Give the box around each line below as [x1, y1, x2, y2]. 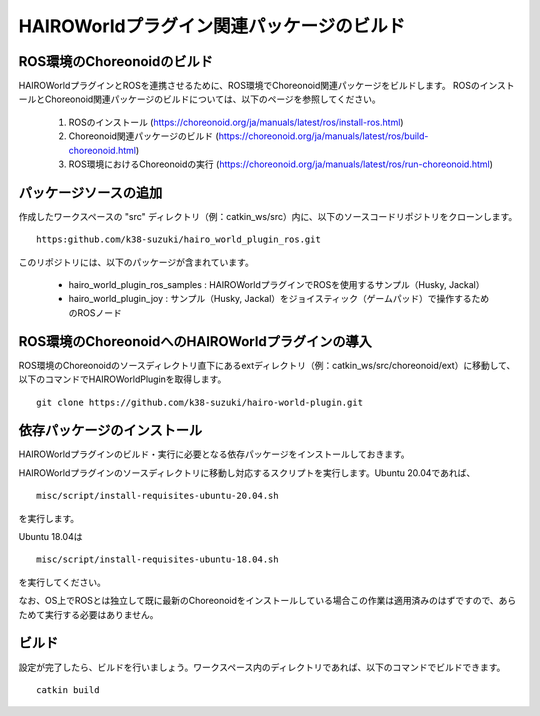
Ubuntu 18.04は [18, 531, 83, 543]
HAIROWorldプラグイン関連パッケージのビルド [18, 15, 406, 37]
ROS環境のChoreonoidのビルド [18, 53, 214, 70]
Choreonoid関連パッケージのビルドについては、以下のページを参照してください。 [44, 93, 382, 105]
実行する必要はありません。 [44, 608, 159, 620]
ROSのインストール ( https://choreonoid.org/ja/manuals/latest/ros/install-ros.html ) [68, 116, 404, 128]
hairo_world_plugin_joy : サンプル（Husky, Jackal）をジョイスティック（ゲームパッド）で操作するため [68, 293, 490, 305]
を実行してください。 [18, 576, 107, 588]
